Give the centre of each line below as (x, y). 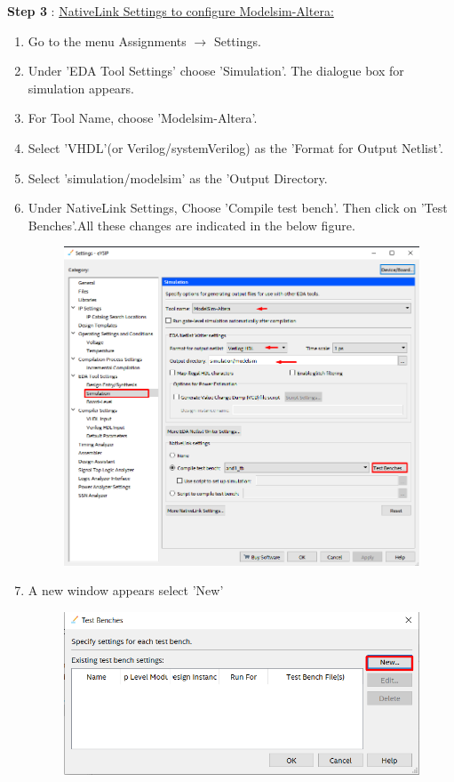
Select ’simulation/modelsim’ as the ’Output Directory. (178, 177)
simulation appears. (81, 88)
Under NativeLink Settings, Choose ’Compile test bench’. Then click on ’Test (238, 208)
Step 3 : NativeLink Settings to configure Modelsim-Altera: (171, 11)
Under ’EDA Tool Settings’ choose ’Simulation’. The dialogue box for (216, 71)
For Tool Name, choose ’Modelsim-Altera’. (143, 118)
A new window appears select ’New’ (126, 590)
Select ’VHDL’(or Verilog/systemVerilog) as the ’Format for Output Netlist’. (235, 147)
